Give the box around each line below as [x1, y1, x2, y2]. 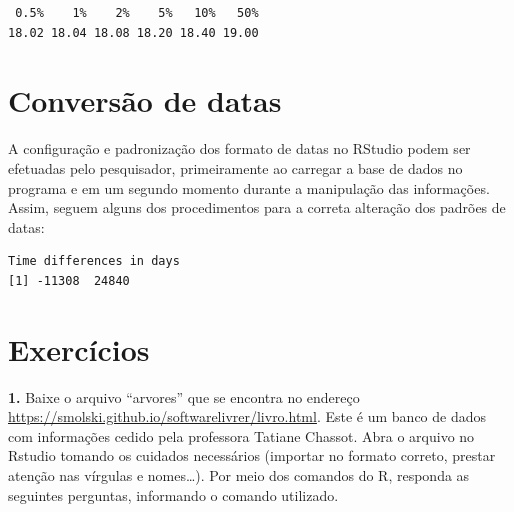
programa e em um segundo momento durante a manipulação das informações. [8, 177, 490, 198]
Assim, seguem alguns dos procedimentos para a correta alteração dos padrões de [8, 197, 506, 218]
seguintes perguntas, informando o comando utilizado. [8, 484, 339, 505]
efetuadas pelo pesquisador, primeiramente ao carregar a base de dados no [8, 157, 463, 178]
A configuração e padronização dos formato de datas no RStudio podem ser [8, 138, 471, 159]
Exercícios [8, 328, 150, 369]
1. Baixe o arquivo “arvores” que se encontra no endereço [8, 386, 360, 407]
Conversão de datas [8, 80, 282, 121]
